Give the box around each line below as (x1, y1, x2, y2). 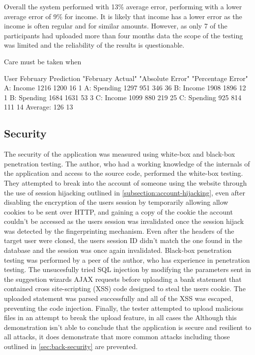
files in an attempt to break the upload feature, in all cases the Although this (4, 312, 237, 323)
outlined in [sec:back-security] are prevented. (4, 341, 138, 352)
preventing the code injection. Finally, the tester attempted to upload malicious (4, 302, 244, 313)
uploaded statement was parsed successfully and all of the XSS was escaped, (4, 293, 233, 303)
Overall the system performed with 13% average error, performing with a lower (4, 1, 242, 11)
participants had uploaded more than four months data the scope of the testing (4, 30, 243, 40)
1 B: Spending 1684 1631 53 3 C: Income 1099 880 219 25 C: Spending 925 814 (4, 92, 242, 102)
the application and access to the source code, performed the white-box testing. (4, 168, 243, 178)
